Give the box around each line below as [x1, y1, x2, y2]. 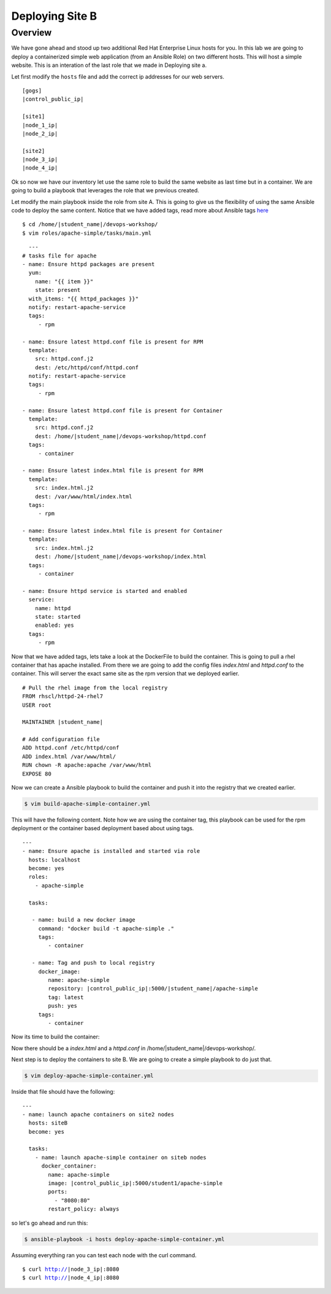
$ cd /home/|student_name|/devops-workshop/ [22, 221, 159, 228]
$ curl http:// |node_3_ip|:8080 [22, 1266, 120, 1272]
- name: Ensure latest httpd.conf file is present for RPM [22, 338, 204, 345]
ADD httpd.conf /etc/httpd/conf [22, 744, 120, 751]
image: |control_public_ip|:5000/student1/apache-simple [48, 1180, 223, 1187]
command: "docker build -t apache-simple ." [38, 925, 175, 932]
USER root [22, 701, 51, 708]
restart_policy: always [48, 1206, 120, 1213]
